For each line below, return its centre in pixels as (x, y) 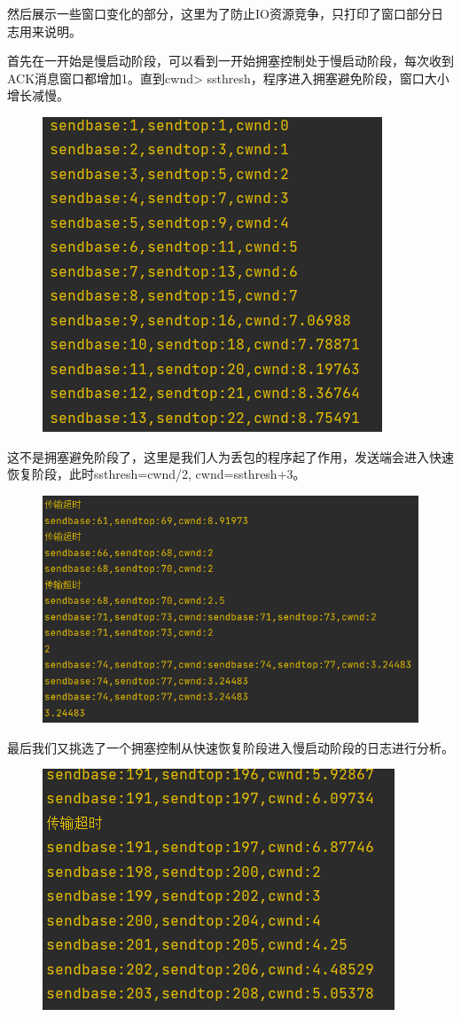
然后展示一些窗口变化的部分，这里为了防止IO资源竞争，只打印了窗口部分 (219, 13)
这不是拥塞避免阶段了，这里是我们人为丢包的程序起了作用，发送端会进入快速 (230, 456)
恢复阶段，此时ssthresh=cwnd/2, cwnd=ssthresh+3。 (156, 474)
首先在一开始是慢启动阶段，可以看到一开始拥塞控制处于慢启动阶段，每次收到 (230, 61)
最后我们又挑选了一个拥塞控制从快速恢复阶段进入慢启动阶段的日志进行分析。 (230, 747)
